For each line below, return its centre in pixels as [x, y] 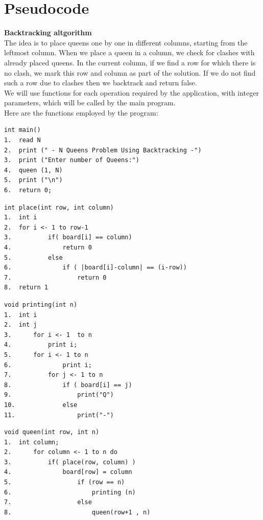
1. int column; [32, 442]
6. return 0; [28, 190]
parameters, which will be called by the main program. [90, 103]
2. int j [21, 325]
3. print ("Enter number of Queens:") [72, 160]
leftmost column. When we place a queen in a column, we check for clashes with [129, 52]
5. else [33, 257]
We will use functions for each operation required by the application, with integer [131, 92]
